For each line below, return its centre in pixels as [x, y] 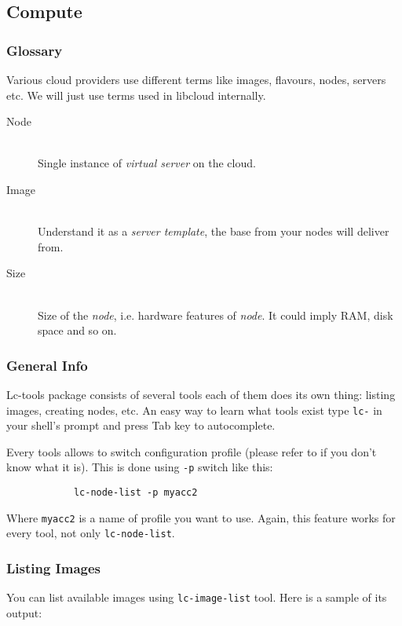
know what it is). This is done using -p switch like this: [140, 467]
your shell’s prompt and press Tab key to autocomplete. [141, 425]
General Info [47, 365]
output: [24, 612]
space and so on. [77, 330]
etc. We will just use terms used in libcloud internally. [136, 95]
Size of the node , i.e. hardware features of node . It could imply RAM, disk [216, 315]
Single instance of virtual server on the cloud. [147, 163]
